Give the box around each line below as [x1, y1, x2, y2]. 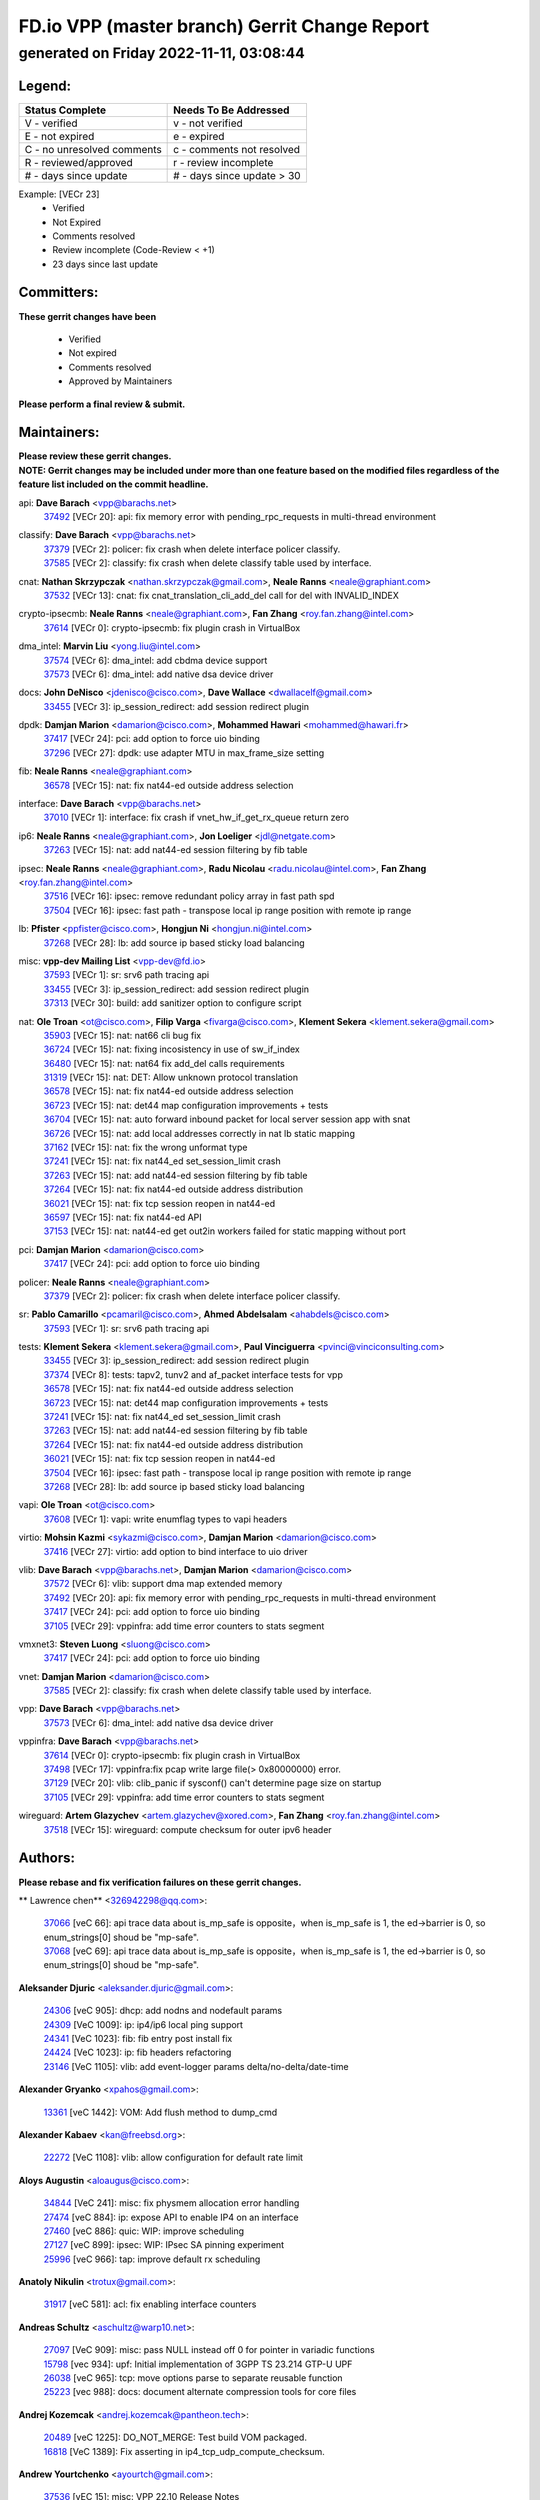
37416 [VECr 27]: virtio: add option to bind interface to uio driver [43, 1545, 308, 1557]
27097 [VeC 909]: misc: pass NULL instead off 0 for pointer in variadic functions [43, 2344, 375, 2356]
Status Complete [24, 103, 107, 117]
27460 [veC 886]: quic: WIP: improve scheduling [43, 2225, 245, 2237]
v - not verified [173, 116, 244, 130]
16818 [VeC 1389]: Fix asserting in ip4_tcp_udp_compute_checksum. [43, 2445, 325, 2457]
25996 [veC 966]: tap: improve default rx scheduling [43, 2253, 261, 2265]
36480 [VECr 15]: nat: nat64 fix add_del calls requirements [43, 1057, 285, 1069]
